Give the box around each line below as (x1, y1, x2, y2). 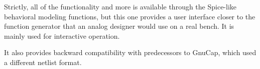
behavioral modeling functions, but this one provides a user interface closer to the (4, 11, 255, 21)
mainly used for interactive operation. (4, 30, 120, 41)
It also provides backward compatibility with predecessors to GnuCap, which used (4, 47, 256, 58)
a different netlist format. (4, 57, 82, 67)
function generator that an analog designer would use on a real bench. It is (4, 21, 234, 31)
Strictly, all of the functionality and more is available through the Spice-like (4, 1, 237, 11)
